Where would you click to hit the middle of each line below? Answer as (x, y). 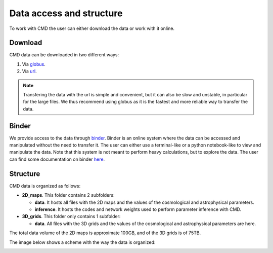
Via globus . (34, 64)
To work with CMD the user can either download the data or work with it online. (92, 28)
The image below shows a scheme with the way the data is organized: (82, 242)
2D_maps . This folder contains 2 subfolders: (68, 195)
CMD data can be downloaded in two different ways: (64, 55)
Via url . (30, 71)
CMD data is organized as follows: (45, 186)
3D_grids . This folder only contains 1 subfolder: (71, 216)
